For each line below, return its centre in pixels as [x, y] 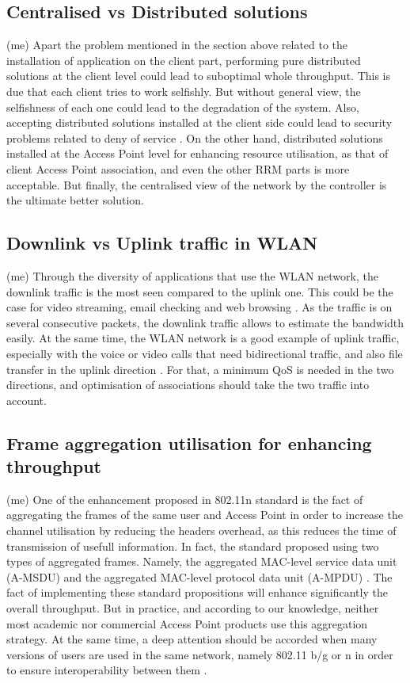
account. [27, 400]
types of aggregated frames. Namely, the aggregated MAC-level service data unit [202, 561]
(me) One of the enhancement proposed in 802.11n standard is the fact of [185, 499]
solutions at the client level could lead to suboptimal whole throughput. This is [199, 76]
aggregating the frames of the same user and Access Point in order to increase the [205, 515]
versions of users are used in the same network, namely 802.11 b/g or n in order [200, 654]
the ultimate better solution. [75, 200]
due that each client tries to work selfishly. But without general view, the [184, 91]
